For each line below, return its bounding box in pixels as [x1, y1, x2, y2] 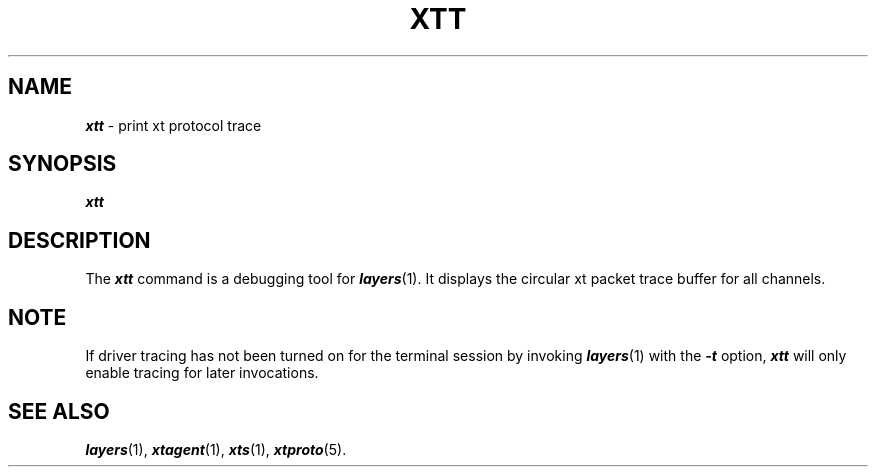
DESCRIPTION [8, 227, 151, 253]
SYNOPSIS [8, 151, 117, 177]
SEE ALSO [8, 398, 110, 424]
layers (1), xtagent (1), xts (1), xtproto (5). [85, 440, 347, 458]
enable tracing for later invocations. [85, 364, 319, 382]
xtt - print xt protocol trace [85, 116, 262, 134]
